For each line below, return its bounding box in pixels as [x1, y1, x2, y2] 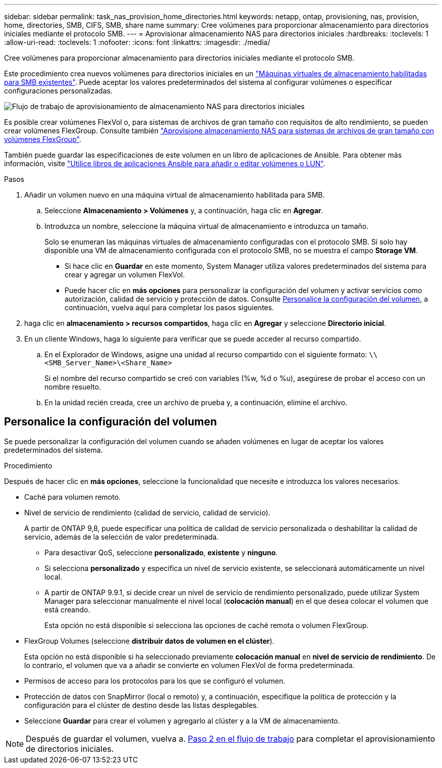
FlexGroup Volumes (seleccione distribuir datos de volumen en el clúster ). [24, 636, 274, 645]
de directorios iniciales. [26, 743, 114, 754]
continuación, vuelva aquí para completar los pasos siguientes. [65, 303, 274, 312]
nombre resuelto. [44, 382, 101, 391]
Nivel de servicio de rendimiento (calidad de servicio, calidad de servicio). [24, 508, 270, 517]
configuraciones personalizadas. [4, 86, 113, 95]
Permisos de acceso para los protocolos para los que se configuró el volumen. [24, 676, 286, 685]
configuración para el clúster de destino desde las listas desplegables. [24, 700, 259, 709]
